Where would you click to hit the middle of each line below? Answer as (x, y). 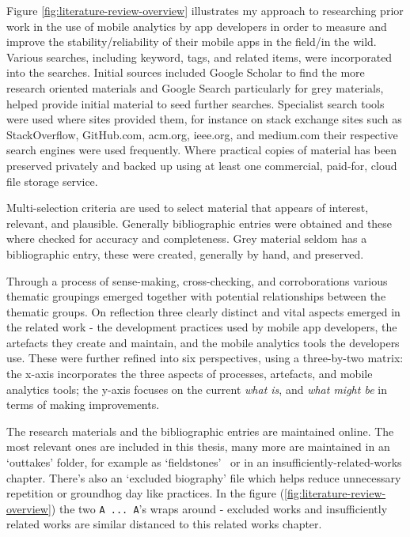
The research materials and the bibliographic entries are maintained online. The (200, 431)
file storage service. (52, 181)
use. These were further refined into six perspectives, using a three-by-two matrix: (205, 358)
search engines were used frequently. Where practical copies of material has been (201, 150)
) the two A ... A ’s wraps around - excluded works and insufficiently (219, 508)
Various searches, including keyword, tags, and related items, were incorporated (199, 57)
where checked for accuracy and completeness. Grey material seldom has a (187, 238)
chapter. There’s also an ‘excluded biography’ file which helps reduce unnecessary (204, 477)
